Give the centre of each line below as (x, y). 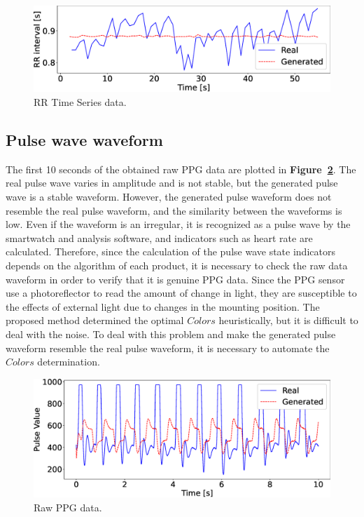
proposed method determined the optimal (95, 320)
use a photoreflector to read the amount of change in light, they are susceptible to (181, 293)
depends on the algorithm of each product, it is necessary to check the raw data (177, 265)
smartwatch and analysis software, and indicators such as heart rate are (159, 237)
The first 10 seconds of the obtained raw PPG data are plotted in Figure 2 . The (181, 169)
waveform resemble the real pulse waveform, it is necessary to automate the (168, 348)
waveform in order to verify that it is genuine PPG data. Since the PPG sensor (175, 279)
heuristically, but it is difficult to (288, 320)
